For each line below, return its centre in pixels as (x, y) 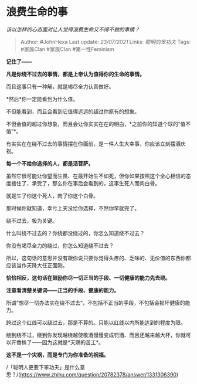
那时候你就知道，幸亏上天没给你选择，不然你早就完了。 (73, 208)
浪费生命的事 (37, 12)
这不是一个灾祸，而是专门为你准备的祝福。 (57, 355)
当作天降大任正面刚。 (42, 265)
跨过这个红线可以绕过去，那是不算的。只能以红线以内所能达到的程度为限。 (96, 322)
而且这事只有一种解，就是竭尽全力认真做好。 (60, 86)
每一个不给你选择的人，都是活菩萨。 (50, 163)
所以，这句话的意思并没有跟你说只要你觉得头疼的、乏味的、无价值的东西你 (96, 258)
